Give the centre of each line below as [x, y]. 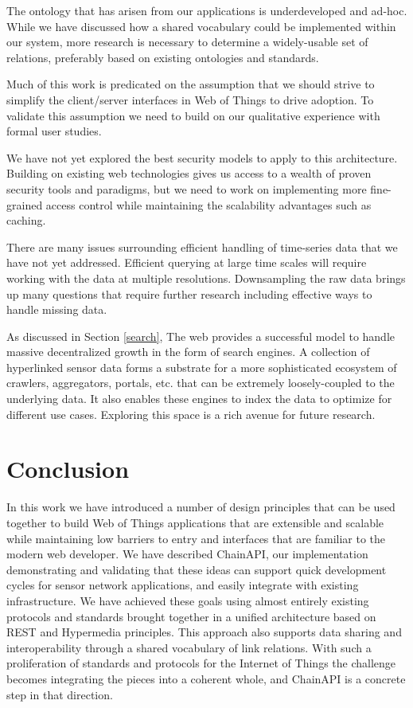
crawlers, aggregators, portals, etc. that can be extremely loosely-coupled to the [201, 383]
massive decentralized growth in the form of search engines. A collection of [188, 352]
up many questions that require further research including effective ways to [189, 293]
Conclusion [68, 469]
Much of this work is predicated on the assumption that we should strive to [191, 84]
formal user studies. [54, 131]
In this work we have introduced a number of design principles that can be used [201, 507]
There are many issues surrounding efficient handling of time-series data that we [202, 246]
